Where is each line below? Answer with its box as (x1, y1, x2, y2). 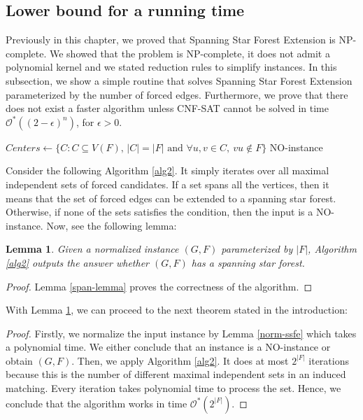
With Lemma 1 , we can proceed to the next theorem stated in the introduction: (6, 302, 348, 317)
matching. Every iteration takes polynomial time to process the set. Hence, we (6, 381, 341, 395)
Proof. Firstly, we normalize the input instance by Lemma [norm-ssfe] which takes (6, 325, 357, 340)
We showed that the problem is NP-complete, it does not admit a (49, 45, 330, 60)
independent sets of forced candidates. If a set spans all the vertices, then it (6, 176, 329, 191)
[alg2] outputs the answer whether (6, 255, 150, 269)
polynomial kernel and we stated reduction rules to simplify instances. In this (6, 59, 337, 74)
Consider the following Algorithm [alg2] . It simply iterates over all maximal (6, 163, 329, 178)
